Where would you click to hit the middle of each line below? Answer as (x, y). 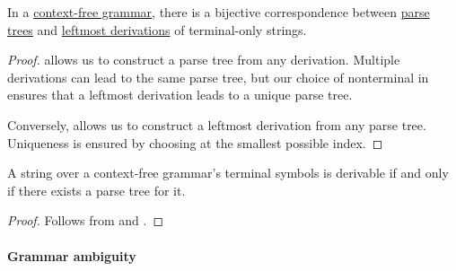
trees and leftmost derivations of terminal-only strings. (157, 29)
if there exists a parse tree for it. (96, 190)
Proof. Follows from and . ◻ (86, 220)
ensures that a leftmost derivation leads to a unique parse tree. (180, 95)
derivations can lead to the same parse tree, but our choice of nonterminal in (218, 77)
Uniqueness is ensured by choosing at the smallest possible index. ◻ (195, 142)
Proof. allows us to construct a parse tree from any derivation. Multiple (204, 60)
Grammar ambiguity (72, 255)
